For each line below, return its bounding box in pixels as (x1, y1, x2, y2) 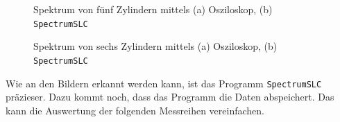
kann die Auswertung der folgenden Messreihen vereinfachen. (6, 103, 264, 117)
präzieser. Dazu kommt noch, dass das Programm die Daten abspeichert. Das (6, 89, 334, 104)
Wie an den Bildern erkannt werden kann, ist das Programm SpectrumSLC (6, 76, 322, 90)
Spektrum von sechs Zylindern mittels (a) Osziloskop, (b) (33, 39, 278, 53)
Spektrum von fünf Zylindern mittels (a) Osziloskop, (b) (33, 2, 273, 16)
